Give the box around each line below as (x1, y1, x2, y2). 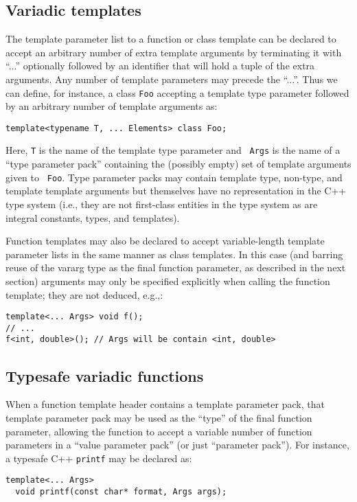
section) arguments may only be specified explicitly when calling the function (5, 273, 330, 288)
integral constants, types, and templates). (5, 210, 180, 225)
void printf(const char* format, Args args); (15, 487, 227, 497)
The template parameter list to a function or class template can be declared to (5, 32, 336, 46)
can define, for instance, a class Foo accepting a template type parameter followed (5, 85, 349, 100)
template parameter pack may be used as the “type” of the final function (5, 410, 312, 424)
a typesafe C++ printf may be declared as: (5, 450, 192, 465)
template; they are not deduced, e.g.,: (5, 287, 163, 301)
